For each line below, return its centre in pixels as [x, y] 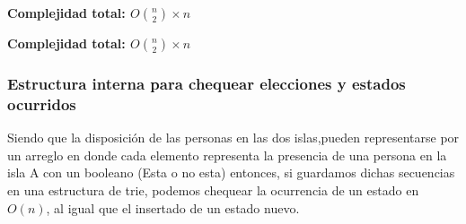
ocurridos [42, 103]
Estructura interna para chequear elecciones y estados [207, 83]
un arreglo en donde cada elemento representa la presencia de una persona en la [227, 155]
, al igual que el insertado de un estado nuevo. [173, 207]
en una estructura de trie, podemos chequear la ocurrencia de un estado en [213, 190]
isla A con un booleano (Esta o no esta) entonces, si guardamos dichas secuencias [231, 172]
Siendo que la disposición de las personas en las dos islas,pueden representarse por [233, 138]
